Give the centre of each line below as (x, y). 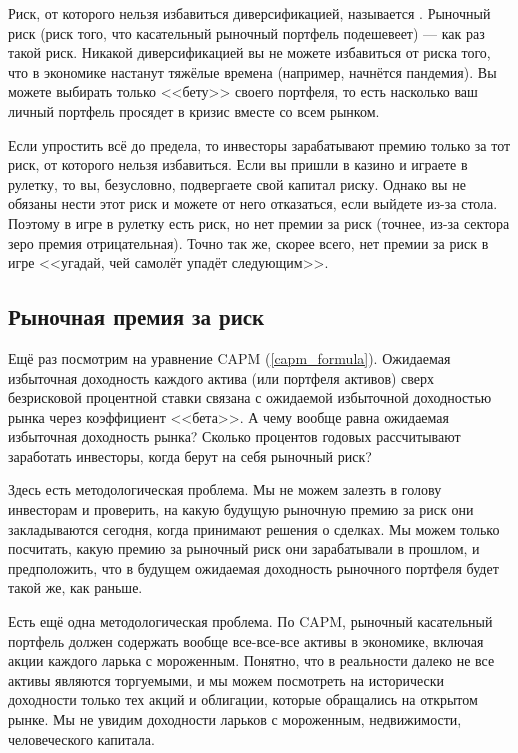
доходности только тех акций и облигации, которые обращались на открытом (243, 699)
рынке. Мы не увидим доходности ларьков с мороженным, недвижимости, (235, 719)
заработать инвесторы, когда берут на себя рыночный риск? (190, 455)
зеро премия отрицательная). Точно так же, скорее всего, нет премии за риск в (248, 242)
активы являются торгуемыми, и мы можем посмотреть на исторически (226, 679)
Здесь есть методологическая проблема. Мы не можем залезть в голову (225, 489)
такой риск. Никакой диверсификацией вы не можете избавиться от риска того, (249, 52)
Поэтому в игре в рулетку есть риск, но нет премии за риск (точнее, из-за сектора (259, 222)
